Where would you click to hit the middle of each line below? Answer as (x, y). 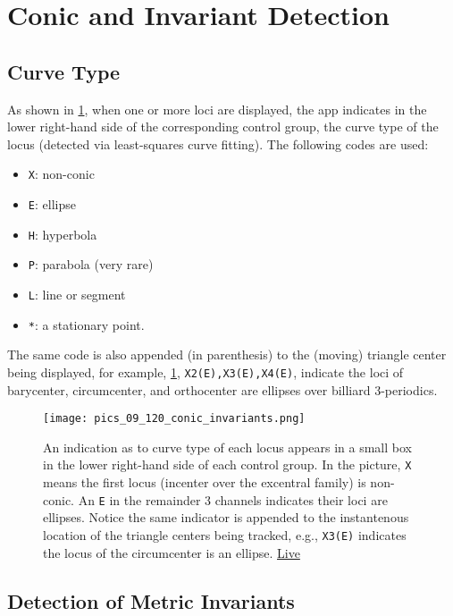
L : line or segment (77, 294)
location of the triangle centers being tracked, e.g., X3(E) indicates (225, 534)
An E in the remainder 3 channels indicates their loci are (233, 499)
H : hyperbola (63, 234)
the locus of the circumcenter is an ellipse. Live (172, 552)
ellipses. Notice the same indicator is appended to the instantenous (226, 517)
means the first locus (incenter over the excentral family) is (205, 482)
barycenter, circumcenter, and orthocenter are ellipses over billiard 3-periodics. (222, 389)
